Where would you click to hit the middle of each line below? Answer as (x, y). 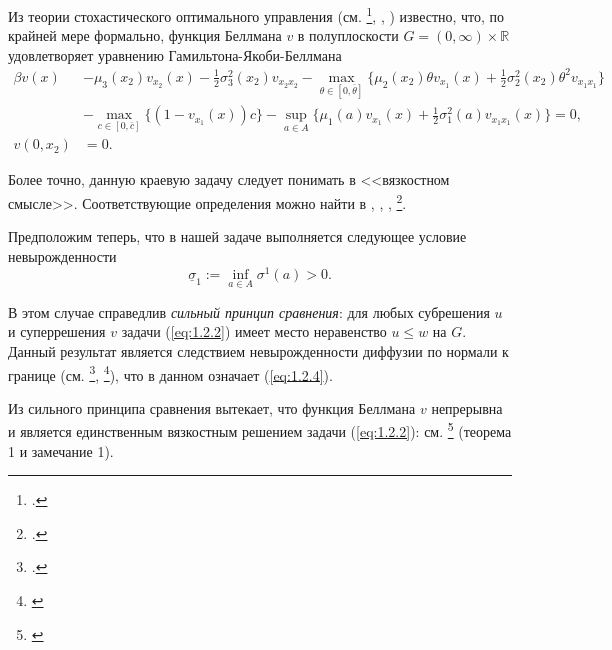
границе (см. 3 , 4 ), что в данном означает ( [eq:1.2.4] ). (170, 373)
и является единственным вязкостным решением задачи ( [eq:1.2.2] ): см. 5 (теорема (260, 430)
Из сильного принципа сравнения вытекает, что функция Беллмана (212, 407)
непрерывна (467, 407)
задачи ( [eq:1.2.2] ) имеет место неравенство (254, 331)
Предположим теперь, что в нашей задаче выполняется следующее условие (237, 236)
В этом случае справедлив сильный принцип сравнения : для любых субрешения (249, 311)
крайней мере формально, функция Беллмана (145, 35)
